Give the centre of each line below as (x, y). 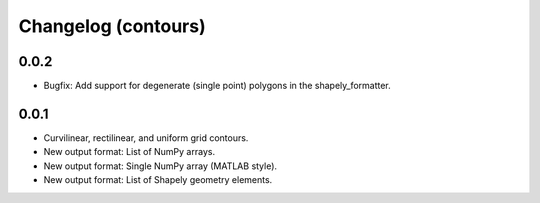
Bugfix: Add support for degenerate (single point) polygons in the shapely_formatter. (217, 86)
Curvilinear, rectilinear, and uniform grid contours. (146, 137)
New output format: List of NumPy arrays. (129, 152)
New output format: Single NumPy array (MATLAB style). (160, 166)
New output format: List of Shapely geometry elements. (158, 180)
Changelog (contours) (112, 26)
